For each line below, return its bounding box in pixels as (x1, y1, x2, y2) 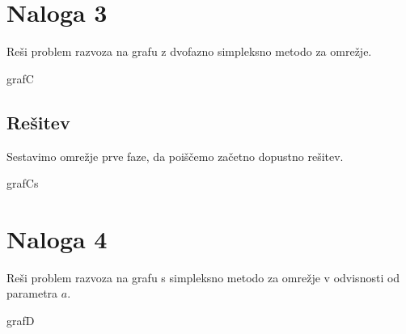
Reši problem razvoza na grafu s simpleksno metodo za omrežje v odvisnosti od (6, 268, 400, 285)
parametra (6, 285, 58, 302)
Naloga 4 (6, 222, 108, 255)
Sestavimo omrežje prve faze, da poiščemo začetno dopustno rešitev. (6, 147, 344, 164)
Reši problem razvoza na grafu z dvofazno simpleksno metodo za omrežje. (6, 43, 372, 60)
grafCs (6, 175, 39, 192)
